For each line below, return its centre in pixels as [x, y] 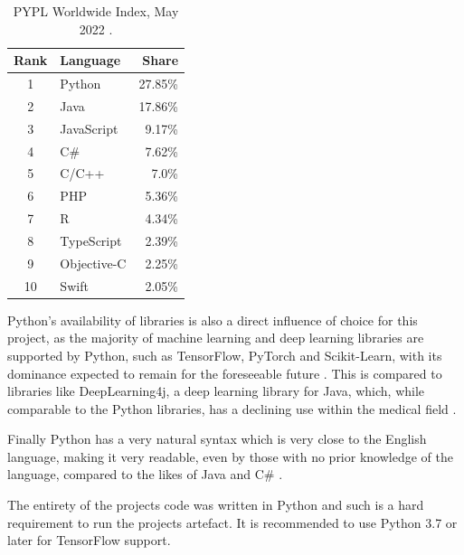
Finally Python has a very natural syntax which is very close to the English [217, 439]
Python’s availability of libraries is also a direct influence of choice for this [213, 320]
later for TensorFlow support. [89, 540]
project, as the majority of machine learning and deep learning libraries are [216, 338]
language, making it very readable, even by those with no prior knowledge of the [230, 456]
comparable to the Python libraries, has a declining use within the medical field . [232, 408]
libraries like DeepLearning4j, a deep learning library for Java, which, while [216, 391]
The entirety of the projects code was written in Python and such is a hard [216, 505]
